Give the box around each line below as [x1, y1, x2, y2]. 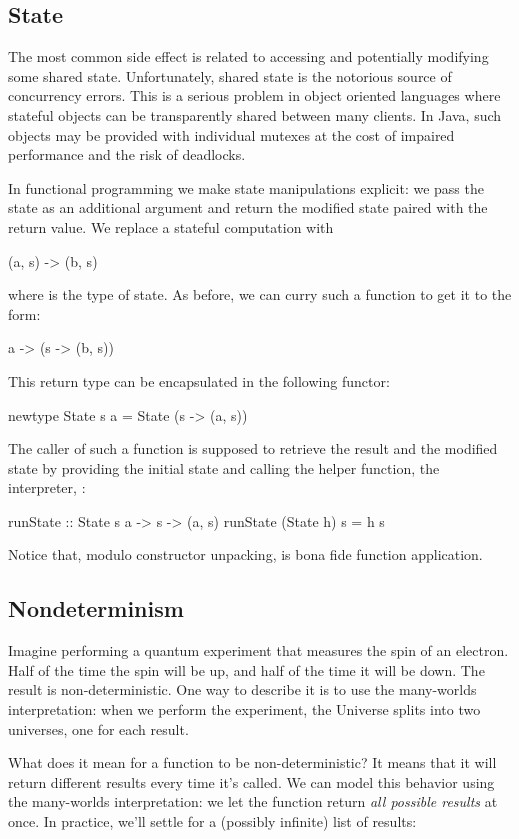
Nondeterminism [8, 593, 184, 624]
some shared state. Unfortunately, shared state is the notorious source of [8, 65, 452, 86]
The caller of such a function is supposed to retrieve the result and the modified [8, 438, 498, 459]
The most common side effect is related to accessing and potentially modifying [8, 46, 489, 67]
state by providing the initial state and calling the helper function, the [8, 457, 440, 478]
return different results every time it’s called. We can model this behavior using [8, 771, 495, 792]
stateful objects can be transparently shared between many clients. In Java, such [8, 104, 502, 125]
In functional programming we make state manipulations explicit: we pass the [8, 177, 484, 198]
